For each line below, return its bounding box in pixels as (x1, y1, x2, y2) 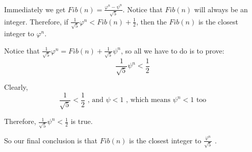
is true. (70, 116, 93, 126)
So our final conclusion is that (4, 135, 97, 145)
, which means (125, 96, 171, 104)
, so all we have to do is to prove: (120, 45, 224, 56)
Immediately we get (4, 4, 66, 14)
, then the (136, 16, 167, 27)
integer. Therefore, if (4, 16, 68, 27)
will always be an (194, 4, 248, 14)
